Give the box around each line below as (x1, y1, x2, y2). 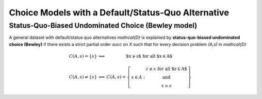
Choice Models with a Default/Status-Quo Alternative (9, 7, 229, 18)
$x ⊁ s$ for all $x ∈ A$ (126, 53, 173, 59)
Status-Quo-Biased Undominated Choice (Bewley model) (9, 21, 197, 30)
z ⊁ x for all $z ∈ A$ (146, 66, 187, 72)
